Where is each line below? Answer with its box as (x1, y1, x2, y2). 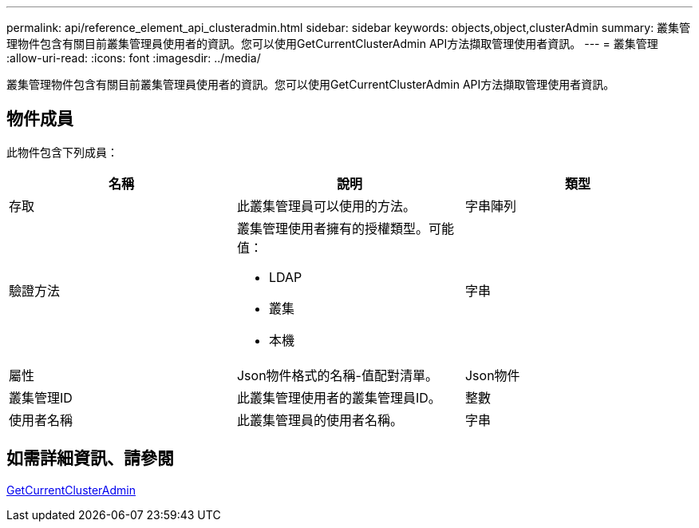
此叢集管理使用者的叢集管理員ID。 (236, 389, 441, 406)
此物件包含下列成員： (6, 145, 118, 159)
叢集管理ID (9, 389, 73, 406)
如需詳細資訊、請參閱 (6, 448, 174, 469)
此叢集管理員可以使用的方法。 (236, 197, 416, 214)
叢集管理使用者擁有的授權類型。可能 (236, 220, 454, 236)
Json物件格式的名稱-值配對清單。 (236, 367, 438, 383)
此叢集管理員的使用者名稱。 (236, 411, 403, 428)
